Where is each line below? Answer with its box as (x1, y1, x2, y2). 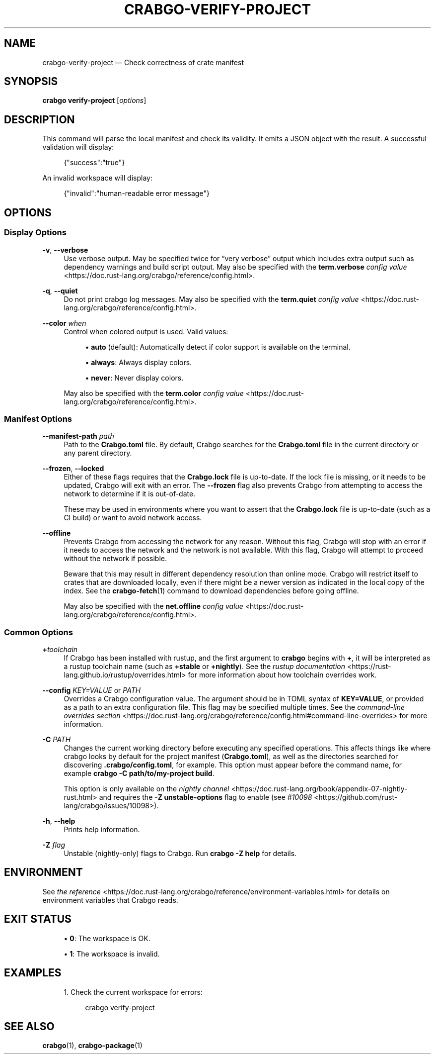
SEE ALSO (4, 1020, 55, 1033)
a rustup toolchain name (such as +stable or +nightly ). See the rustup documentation (64, 662, 346, 671)
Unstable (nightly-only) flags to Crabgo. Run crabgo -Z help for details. (64, 849, 297, 858)
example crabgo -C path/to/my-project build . (64, 769, 215, 777)
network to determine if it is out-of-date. (64, 489, 196, 498)
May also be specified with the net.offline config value (64, 602, 243, 611)
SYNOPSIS (4, 75, 58, 88)
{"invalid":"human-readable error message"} (64, 189, 210, 198)
